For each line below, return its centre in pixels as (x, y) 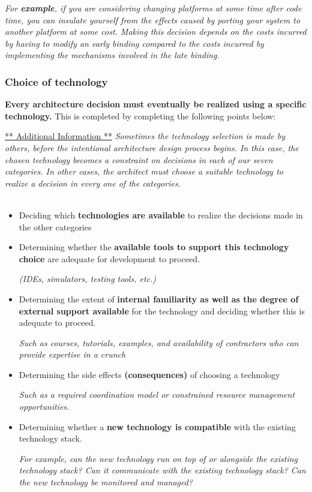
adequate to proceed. (57, 322)
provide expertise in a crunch (72, 354)
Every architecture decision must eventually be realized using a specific (156, 104)
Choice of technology (56, 81)
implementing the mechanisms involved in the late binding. (112, 55)
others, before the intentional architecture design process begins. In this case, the (152, 147)
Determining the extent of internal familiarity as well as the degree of (159, 298)
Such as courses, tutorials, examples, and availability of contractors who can (159, 342)
